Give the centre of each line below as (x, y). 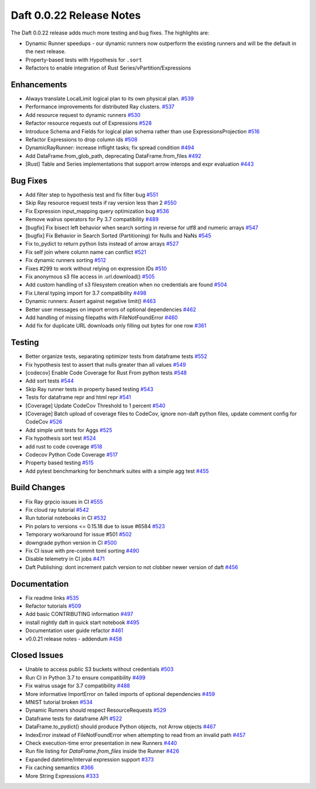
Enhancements (39, 85)
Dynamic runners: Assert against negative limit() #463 (91, 301)
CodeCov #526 (44, 422)
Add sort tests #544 (50, 381)
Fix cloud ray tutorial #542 (57, 509)
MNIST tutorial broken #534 (59, 702)
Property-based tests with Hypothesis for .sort (84, 60)
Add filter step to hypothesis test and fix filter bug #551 (92, 195)
